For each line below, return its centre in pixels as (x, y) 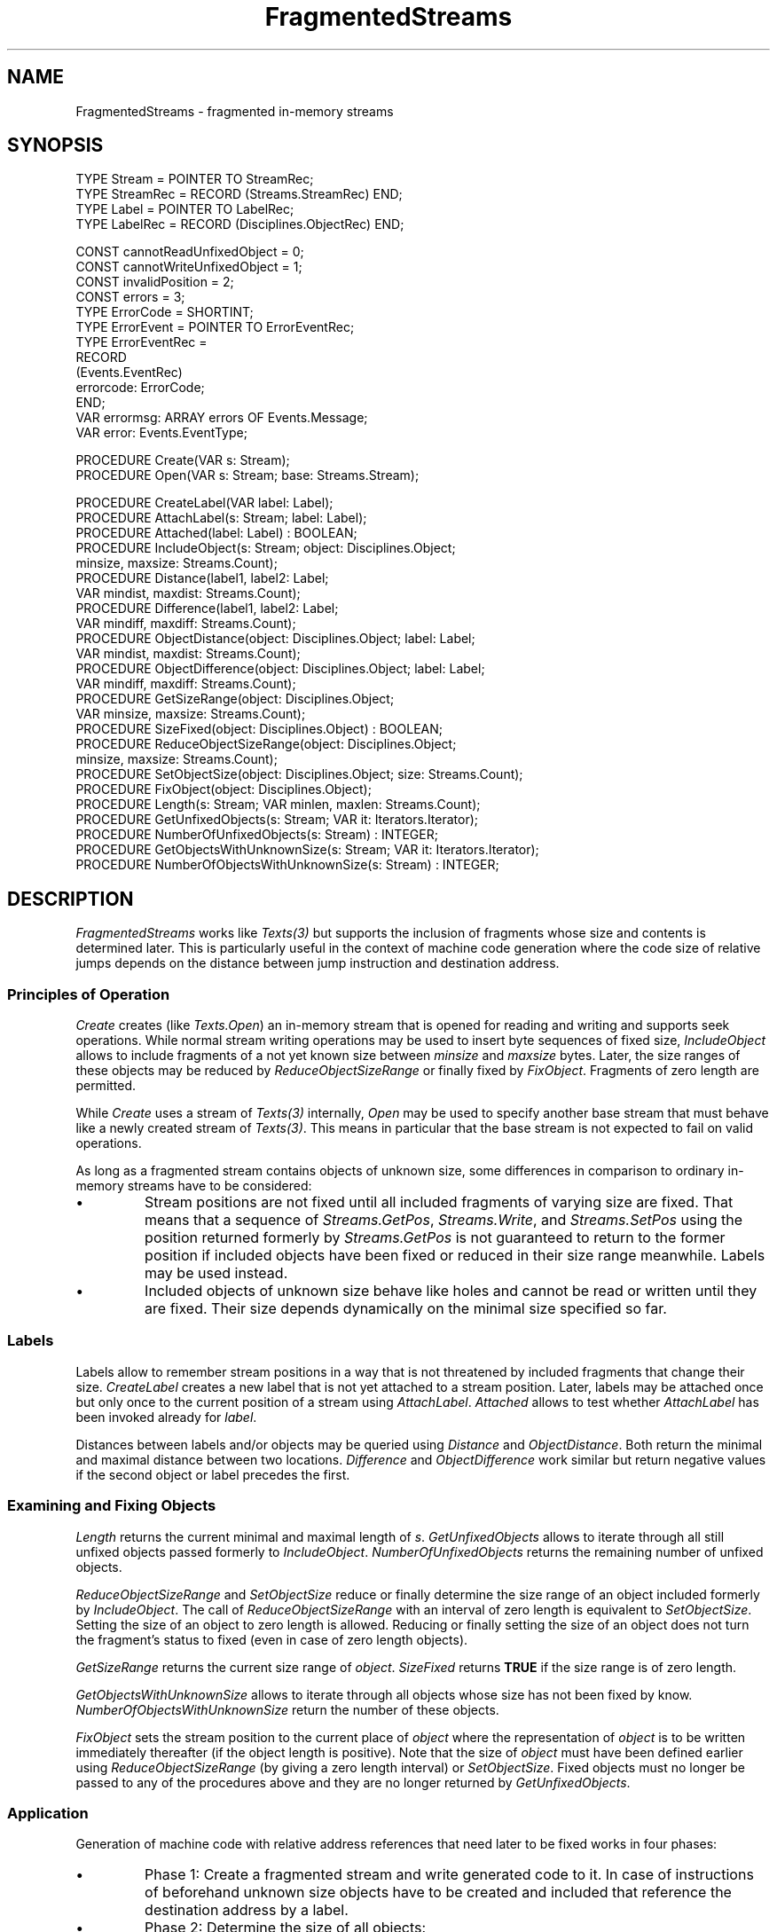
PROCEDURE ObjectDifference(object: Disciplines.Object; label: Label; (280, 669)
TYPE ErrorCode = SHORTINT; (165, 312)
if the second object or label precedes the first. (213, 1474)
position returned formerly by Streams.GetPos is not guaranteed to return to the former (435, 1238)
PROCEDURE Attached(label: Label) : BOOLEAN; (216, 533)
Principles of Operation (89, 994)
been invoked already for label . (166, 1417)
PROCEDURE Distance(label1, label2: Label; (202, 578)
